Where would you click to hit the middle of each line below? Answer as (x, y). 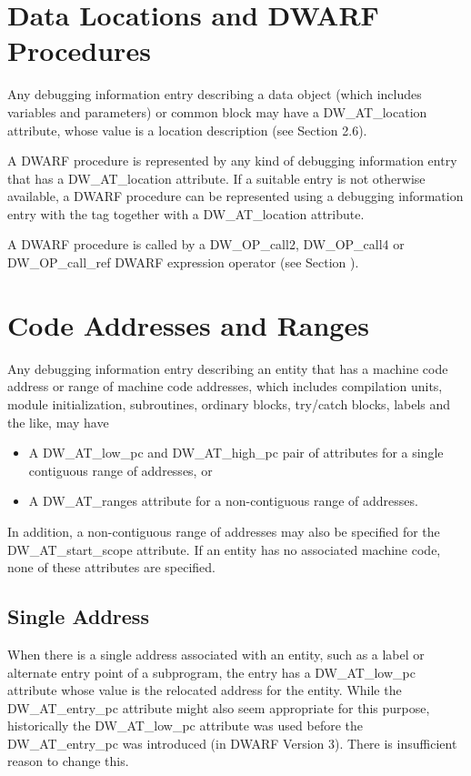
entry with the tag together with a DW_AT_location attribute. (186, 213)
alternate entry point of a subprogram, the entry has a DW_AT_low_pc (211, 672)
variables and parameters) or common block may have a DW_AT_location (217, 111)
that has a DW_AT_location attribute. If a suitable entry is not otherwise (216, 178)
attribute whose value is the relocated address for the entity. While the (205, 690)
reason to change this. (68, 761)
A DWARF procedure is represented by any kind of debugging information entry (232, 161)
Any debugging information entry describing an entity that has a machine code (228, 368)
